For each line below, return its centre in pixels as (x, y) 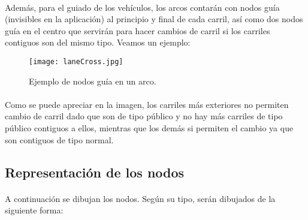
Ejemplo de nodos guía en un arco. (93, 81)
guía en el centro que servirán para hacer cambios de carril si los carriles (138, 30)
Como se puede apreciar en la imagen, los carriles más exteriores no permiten (147, 104)
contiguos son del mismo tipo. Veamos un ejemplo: (98, 42)
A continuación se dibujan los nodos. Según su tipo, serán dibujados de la (140, 198)
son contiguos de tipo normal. (59, 139)
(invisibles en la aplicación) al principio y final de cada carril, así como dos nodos (154, 19)
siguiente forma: (34, 210)
